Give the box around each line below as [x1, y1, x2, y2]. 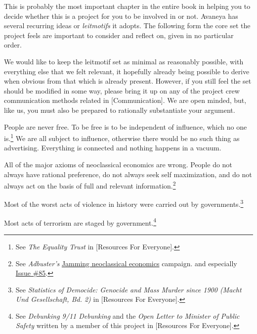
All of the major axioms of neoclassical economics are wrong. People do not [4, 159, 232, 169]
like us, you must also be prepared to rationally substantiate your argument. [4, 104, 235, 115]
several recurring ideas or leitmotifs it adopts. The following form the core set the [4, 20, 251, 31]
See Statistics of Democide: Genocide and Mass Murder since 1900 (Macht [15, 284, 242, 294]
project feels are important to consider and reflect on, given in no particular [4, 30, 234, 40]
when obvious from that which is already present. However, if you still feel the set [4, 76, 252, 86]
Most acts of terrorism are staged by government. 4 [4, 216, 157, 228]
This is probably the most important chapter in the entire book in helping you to [4, 1, 251, 11]
